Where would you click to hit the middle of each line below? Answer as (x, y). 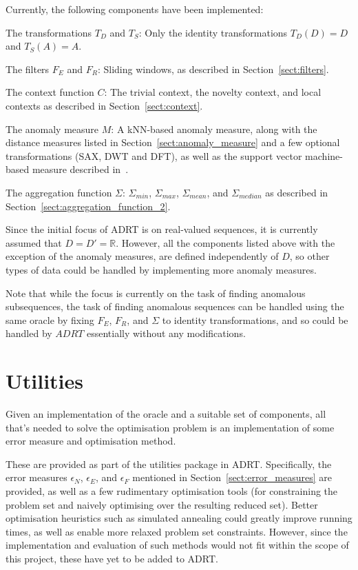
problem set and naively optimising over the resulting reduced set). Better (162, 504)
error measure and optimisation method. (91, 441)
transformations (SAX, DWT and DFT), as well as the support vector (154, 155)
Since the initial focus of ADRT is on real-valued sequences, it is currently (162, 229)
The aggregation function (59, 192)
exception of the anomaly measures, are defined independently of (142, 256)
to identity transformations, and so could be (255, 319)
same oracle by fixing (50, 319)
